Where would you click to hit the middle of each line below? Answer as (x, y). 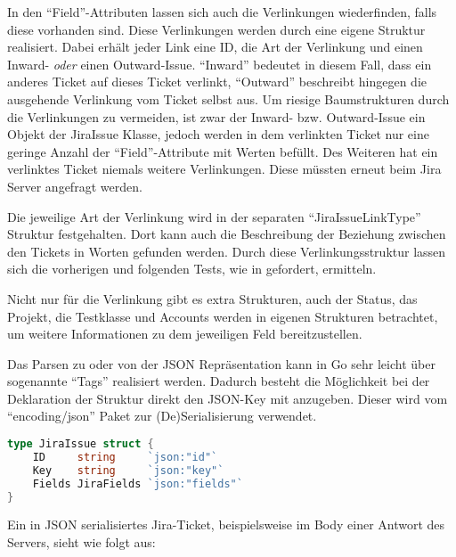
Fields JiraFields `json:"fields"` (138, 483)
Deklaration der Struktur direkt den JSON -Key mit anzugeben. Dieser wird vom (228, 398)
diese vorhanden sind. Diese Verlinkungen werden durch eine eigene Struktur (216, 29)
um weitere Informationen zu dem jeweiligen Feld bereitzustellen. (185, 334)
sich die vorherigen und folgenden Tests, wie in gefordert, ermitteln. (192, 269)
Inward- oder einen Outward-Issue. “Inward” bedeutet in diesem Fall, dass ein (220, 64)
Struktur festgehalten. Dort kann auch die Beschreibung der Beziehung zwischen (227, 234)
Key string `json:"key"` (128, 470)
